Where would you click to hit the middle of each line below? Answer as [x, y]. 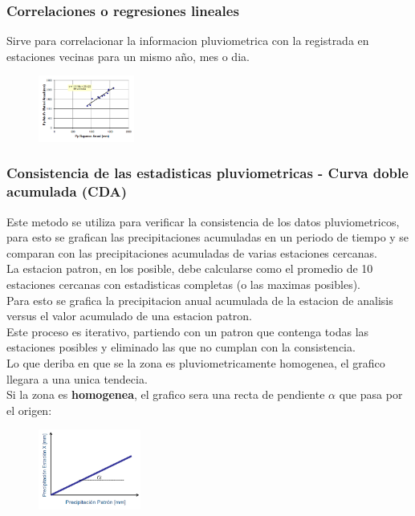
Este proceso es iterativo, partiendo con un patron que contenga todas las [188, 331]
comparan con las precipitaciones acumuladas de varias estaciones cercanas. [192, 252]
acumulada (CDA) [67, 191]
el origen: [29, 410]
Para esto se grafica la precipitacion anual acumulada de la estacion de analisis [200, 300]
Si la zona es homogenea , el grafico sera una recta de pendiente [166, 394]
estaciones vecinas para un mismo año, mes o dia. [128, 56]
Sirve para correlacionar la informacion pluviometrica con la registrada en [188, 41]
